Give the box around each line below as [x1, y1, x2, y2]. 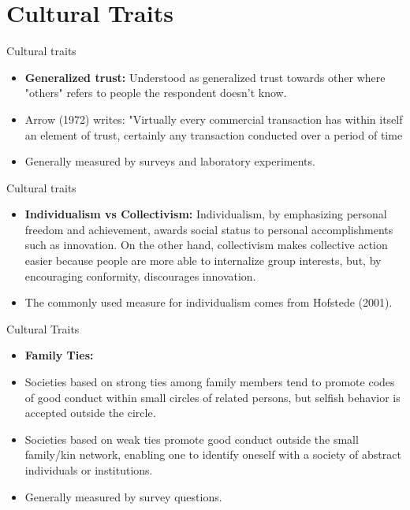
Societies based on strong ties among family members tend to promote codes [24, 374, 395, 390]
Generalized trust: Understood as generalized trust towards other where [24, 69, 386, 85]
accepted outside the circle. [24, 404, 156, 421]
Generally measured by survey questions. [24, 488, 222, 504]
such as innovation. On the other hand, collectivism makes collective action [24, 236, 388, 253]
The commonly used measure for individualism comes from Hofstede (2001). [24, 294, 393, 311]
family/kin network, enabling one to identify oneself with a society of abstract [24, 446, 401, 463]
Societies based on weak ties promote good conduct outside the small [24, 430, 359, 447]
